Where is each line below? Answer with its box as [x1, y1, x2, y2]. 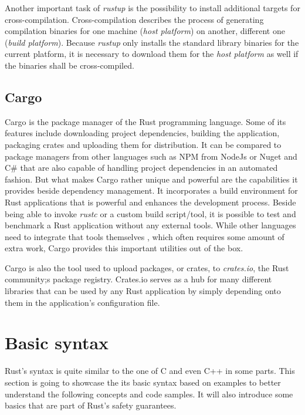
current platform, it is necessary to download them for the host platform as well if [5, 48, 299, 60]
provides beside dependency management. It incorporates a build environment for [5, 184, 298, 197]
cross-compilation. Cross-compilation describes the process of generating [5, 13, 264, 25]
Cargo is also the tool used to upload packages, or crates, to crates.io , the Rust [5, 261, 289, 274]
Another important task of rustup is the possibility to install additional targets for [5, 2, 300, 14]
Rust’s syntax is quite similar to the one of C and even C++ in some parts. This [5, 365, 295, 377]
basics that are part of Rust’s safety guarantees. [5, 399, 177, 411]
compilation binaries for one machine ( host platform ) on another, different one [5, 25, 285, 37]
